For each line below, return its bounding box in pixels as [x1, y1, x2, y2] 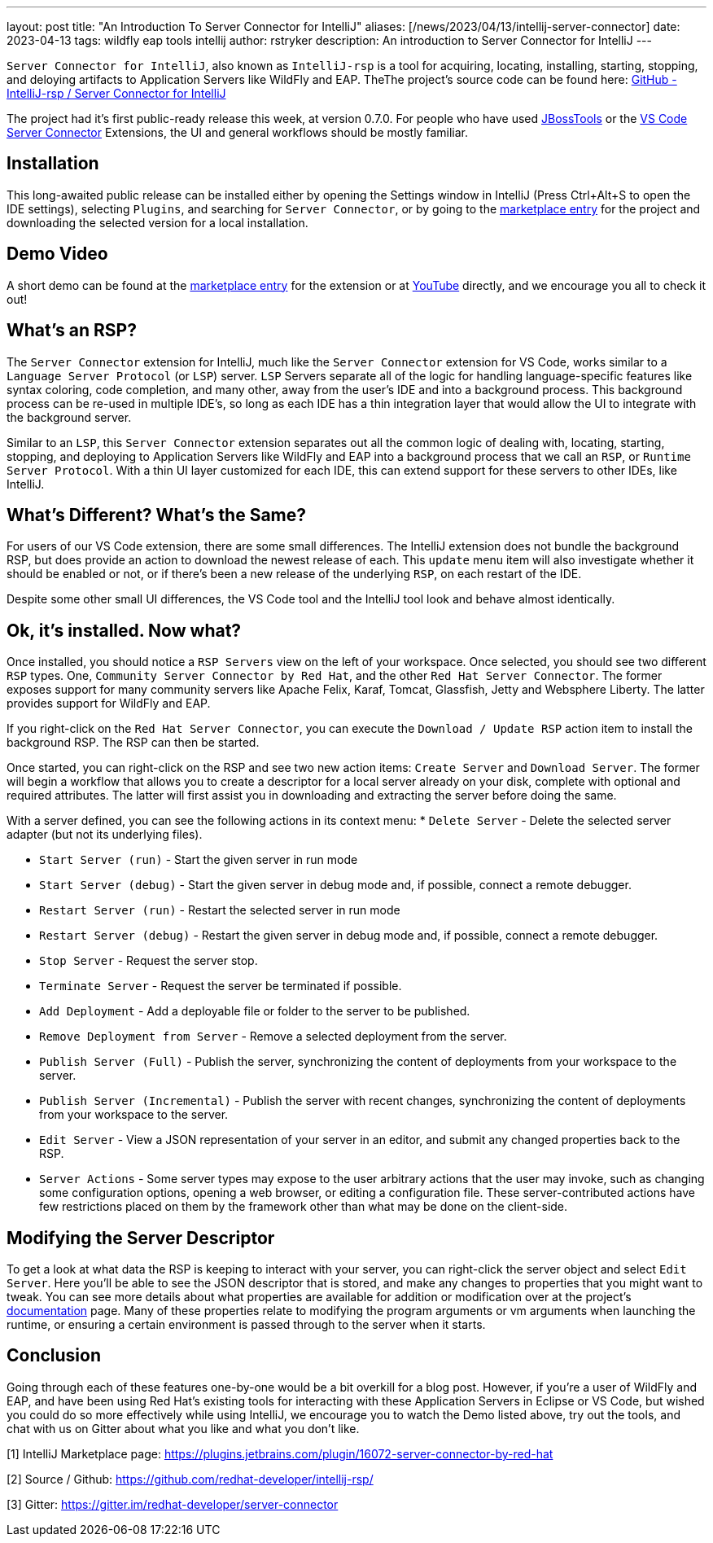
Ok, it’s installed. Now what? [7, 620, 242, 641]
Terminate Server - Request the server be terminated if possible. [39, 979, 402, 993]
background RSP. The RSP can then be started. [7, 735, 260, 750]
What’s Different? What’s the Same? [7, 504, 307, 525]
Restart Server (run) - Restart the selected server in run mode [39, 903, 400, 918]
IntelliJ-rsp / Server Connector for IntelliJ [7, 86, 226, 100]
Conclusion [7, 1345, 102, 1366]
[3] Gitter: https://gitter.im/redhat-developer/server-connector [7, 1497, 339, 1511]
